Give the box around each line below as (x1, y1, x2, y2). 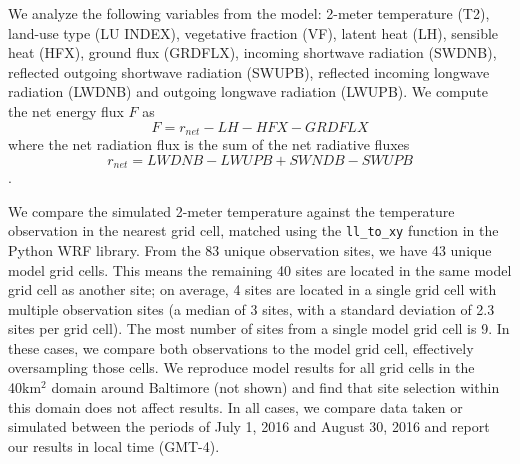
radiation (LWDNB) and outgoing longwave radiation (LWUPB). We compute (8, 81, 489, 102)
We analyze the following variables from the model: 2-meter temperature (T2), (8, 3, 490, 23)
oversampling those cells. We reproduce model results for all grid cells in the (8, 357, 475, 378)
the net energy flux (8, 100, 124, 121)
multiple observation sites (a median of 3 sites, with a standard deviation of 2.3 (8, 298, 495, 319)
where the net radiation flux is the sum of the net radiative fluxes (8, 134, 410, 155)
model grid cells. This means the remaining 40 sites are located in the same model (8, 259, 512, 280)
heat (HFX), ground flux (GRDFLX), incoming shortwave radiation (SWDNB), (8, 42, 497, 63)
